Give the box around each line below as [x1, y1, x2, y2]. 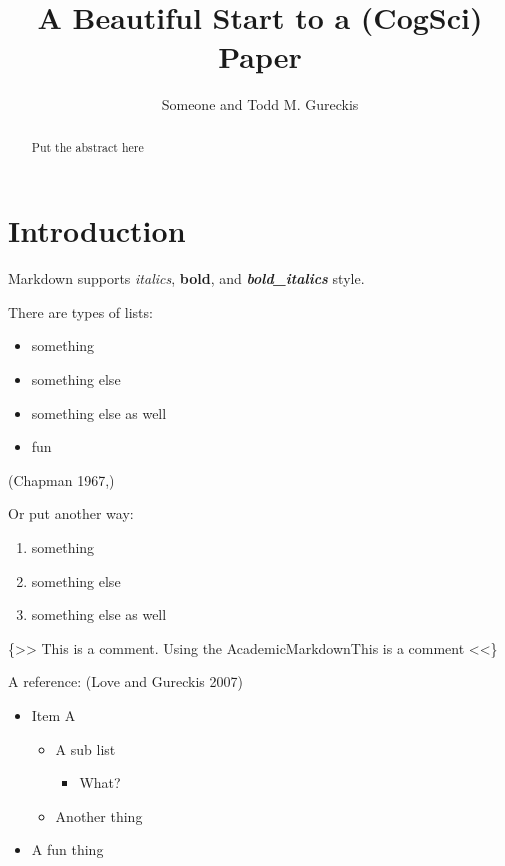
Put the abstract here [31, 138, 144, 155]
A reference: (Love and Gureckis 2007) [8, 671, 243, 692]
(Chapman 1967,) [8, 469, 115, 490]
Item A [31, 705, 76, 726]
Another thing [55, 805, 143, 826]
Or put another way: [8, 503, 134, 524]
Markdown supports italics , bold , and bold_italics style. [8, 268, 365, 289]
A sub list [55, 738, 116, 759]
